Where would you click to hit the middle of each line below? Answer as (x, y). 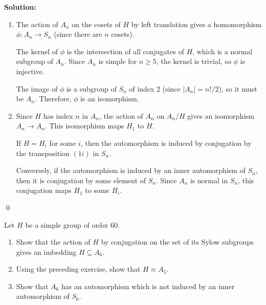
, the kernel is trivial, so (194, 61)
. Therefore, (53, 99)
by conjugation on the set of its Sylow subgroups (177, 242)
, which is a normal (223, 51)
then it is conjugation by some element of (81, 180)
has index (58, 115)
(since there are (78, 34)
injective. (30, 71)
